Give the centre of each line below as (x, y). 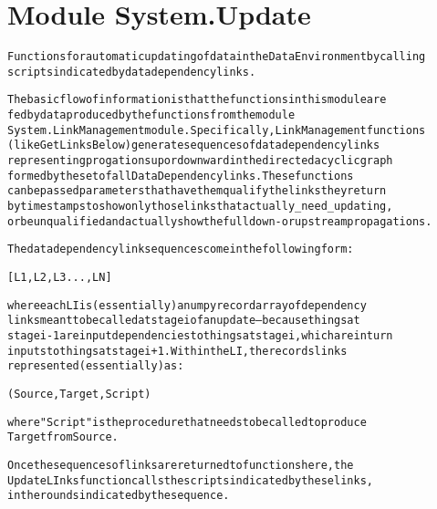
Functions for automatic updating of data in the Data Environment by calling (217, 57)
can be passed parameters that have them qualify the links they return (197, 191)
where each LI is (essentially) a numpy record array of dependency (187, 305)
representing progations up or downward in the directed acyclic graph (200, 161)
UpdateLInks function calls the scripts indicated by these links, (190, 480)
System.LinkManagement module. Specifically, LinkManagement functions (217, 130)
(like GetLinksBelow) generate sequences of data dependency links (194, 145)
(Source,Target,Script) (79, 394)
